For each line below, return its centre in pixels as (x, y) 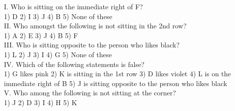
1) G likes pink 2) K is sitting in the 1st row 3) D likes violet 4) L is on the (117, 74)
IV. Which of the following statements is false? (74, 64)
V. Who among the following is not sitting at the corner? (90, 93)
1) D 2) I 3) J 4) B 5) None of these (58, 16)
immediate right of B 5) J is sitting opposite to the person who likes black (116, 83)
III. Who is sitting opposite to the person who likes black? (92, 45)
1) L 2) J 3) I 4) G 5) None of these (58, 54)
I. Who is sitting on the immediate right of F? (73, 6)
